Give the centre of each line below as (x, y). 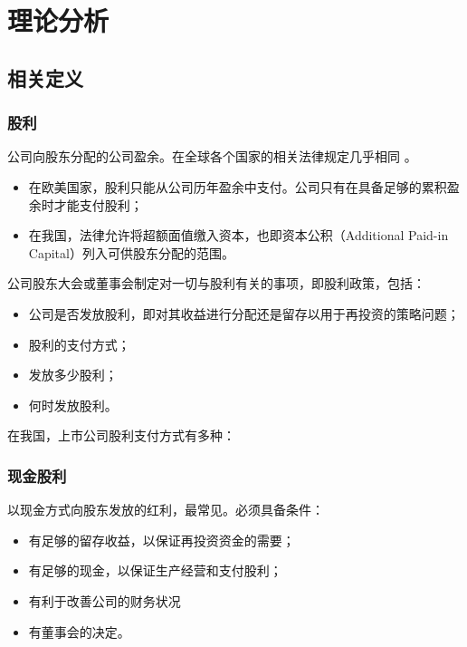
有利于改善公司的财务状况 (105, 600)
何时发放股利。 (73, 405)
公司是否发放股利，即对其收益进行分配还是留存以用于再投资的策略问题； (244, 313)
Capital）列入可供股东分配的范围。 (131, 252)
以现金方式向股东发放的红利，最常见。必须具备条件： (166, 510)
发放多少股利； (73, 375)
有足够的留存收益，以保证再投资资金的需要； (162, 540)
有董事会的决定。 (79, 631)
